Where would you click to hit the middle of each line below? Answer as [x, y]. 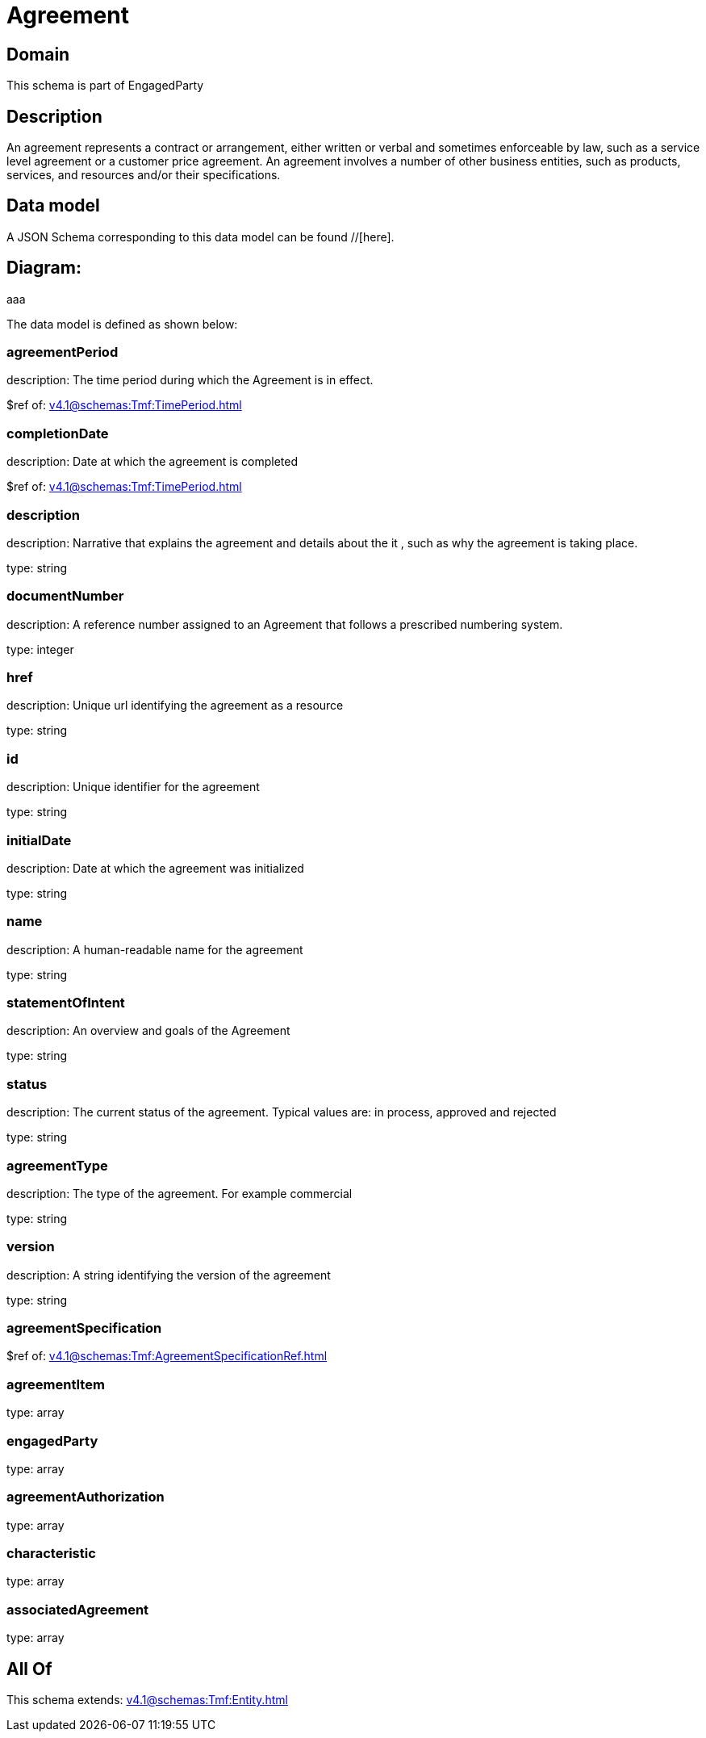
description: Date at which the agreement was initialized [155, 868]
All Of [29, 1669]
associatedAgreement [78, 1609]
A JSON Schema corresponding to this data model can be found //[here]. [201, 237]
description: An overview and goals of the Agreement [148, 1031]
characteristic [51, 1554]
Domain [38, 54]
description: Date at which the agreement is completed [152, 462]
